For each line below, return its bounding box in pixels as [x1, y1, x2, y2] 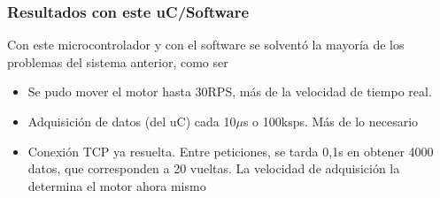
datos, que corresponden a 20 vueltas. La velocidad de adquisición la [27, 159, 400, 178]
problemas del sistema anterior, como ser [7, 52, 228, 71]
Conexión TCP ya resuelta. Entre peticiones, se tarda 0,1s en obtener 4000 [27, 141, 434, 160]
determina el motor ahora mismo [27, 176, 206, 194]
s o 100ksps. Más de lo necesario [243, 112, 419, 130]
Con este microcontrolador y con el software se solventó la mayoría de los [7, 35, 405, 54]
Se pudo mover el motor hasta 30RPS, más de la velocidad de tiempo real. [27, 82, 432, 101]
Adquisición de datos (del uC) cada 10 [27, 112, 236, 130]
